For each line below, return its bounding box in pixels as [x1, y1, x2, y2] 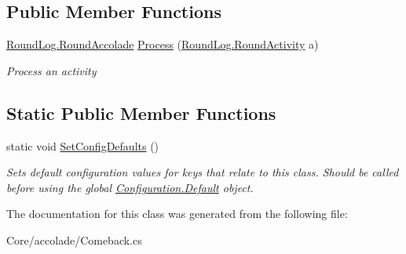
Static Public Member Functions [6, 100, 276, 125]
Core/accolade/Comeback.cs [6, 231, 142, 248]
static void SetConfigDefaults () [6, 137, 159, 154]
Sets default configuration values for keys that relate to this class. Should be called [6, 164, 399, 180]
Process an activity [6, 62, 97, 78]
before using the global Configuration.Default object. [6, 179, 254, 195]
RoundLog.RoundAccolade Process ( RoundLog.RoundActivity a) [6, 36, 319, 53]
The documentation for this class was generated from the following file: [6, 205, 348, 222]
